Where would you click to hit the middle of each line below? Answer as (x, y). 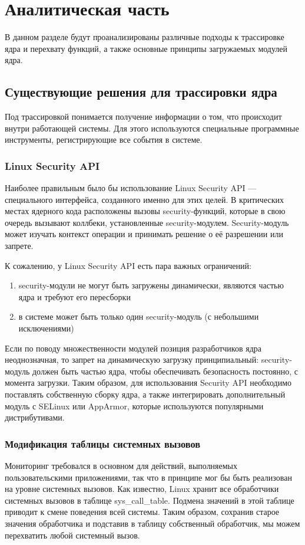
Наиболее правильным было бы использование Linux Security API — (131, 188)
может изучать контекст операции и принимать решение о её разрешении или (144, 234)
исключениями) (46, 328)
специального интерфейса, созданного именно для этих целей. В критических (144, 199)
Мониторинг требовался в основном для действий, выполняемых (121, 466)
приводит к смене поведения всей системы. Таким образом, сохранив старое (142, 512)
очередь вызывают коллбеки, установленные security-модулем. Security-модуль (147, 222)
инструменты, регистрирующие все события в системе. (104, 139)
